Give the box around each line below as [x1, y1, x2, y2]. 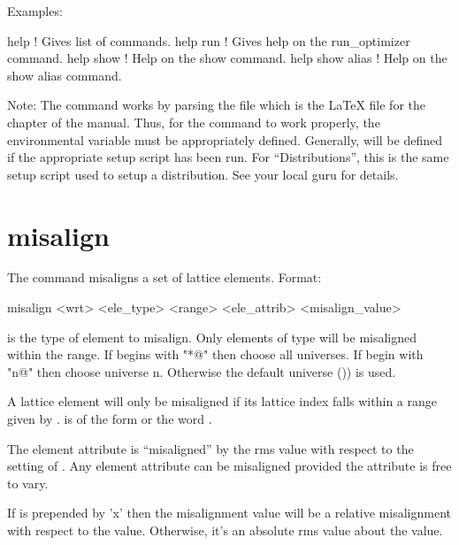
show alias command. [7, 65, 122, 84]
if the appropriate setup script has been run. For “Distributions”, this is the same [7, 148, 449, 166]
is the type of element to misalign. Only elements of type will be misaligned [7, 327, 417, 346]
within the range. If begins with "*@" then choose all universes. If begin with [7, 345, 424, 364]
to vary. [7, 473, 49, 492]
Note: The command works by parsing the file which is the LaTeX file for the [7, 96, 426, 114]
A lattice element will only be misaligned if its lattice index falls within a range [7, 392, 437, 411]
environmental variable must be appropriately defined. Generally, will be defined [7, 130, 442, 149]
